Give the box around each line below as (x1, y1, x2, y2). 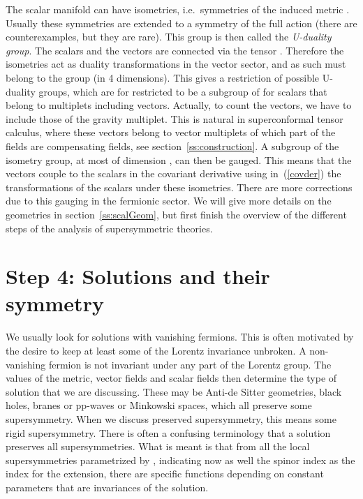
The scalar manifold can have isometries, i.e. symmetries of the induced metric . (6, 2, 350, 16)
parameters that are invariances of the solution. (6, 479, 209, 494)
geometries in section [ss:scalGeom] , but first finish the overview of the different (6, 207, 347, 221)
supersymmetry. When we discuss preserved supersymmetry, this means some (6, 411, 336, 426)
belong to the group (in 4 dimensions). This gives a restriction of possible (6, 70, 320, 84)
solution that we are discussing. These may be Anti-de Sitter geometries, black (6, 384, 342, 399)
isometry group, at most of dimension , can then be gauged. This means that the (6, 152, 352, 167)
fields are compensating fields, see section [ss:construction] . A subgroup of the (6, 138, 339, 153)
